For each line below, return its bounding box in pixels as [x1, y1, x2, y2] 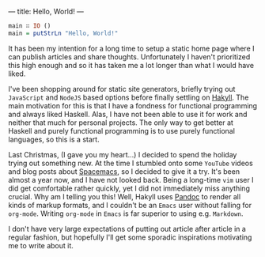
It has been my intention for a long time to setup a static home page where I [8, 43, 255, 53]
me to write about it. [8, 240, 74, 250]
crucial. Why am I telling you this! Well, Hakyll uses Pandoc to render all [8, 191, 241, 201]
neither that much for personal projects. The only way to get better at [8, 118, 233, 127]
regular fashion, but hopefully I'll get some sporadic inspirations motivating [8, 232, 252, 242]
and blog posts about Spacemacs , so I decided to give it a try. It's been [8, 166, 240, 176]
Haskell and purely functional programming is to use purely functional [8, 126, 236, 135]
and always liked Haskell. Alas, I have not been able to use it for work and [8, 109, 248, 119]
